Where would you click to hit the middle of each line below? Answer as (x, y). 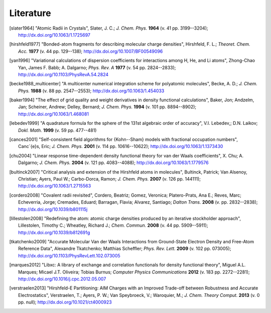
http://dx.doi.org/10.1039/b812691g (54, 232)
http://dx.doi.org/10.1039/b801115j (53, 209)
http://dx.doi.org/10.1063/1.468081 (54, 114)
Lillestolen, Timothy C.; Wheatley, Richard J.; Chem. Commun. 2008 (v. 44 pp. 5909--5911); (113, 225)
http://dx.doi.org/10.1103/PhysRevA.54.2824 (63, 74)
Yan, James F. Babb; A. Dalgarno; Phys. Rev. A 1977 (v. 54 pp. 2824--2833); (97, 67)
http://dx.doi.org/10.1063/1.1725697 (54, 35)
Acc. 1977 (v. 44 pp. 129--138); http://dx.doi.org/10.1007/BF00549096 (91, 51)
